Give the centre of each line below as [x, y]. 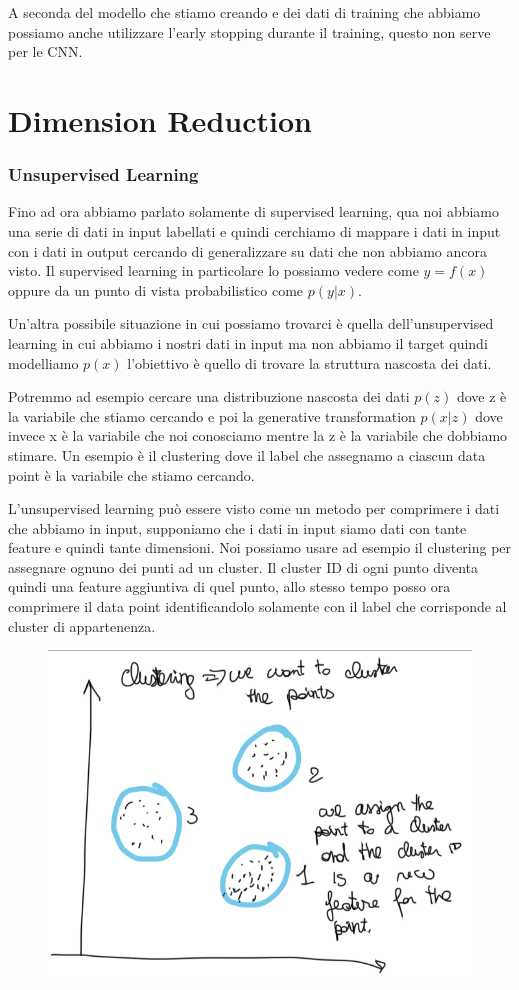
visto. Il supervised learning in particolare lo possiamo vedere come [213, 270]
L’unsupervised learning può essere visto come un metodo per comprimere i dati [254, 508]
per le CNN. [45, 51]
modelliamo [43, 362]
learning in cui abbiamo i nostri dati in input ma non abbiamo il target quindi [248, 342]
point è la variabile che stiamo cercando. [131, 474]
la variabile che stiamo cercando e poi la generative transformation [212, 415]
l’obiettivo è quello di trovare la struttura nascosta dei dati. [309, 362]
